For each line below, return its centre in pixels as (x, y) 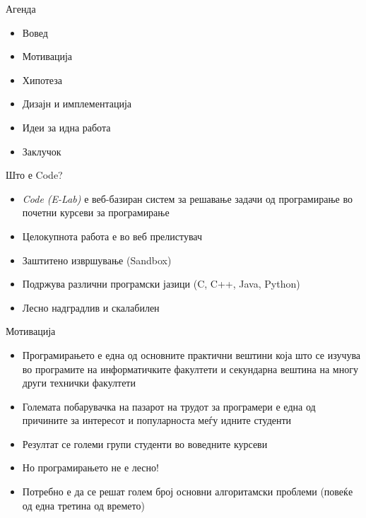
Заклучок (42, 151)
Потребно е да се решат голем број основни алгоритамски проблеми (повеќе (188, 491)
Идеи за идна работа (66, 127)
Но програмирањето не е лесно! (90, 467)
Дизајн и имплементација (77, 104)
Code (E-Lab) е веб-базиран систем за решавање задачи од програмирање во (187, 198)
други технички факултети (79, 383)
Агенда (21, 8)
